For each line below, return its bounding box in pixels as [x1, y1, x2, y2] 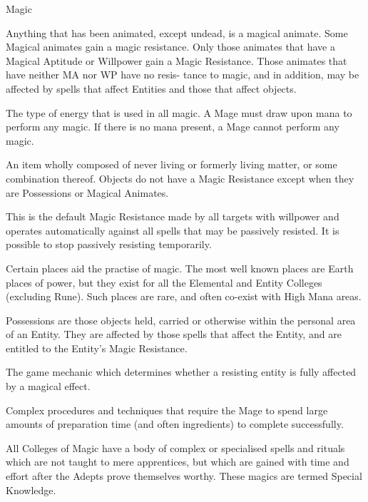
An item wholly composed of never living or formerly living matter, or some [6, 157, 337, 172]
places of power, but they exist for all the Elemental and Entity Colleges [6, 275, 322, 290]
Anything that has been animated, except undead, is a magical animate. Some [6, 25, 348, 40]
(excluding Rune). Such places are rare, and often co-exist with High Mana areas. [6, 289, 362, 304]
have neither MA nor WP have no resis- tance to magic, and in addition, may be [6, 67, 359, 82]
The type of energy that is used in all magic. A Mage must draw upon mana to [6, 105, 352, 120]
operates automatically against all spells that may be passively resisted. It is [6, 222, 339, 237]
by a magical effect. [6, 379, 91, 394]
